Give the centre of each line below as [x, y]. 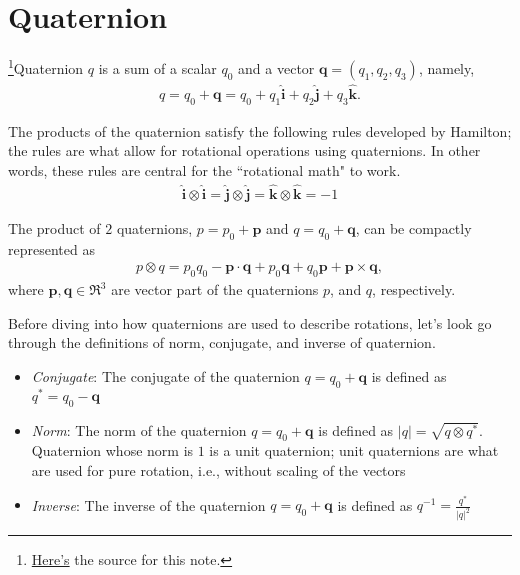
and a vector [276, 67]
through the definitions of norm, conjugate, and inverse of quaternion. [222, 342]
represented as [51, 248]
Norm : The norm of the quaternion [139, 429]
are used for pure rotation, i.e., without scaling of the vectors [218, 469]
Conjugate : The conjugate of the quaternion [165, 375]
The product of [54, 227]
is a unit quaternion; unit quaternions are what [354, 450]
